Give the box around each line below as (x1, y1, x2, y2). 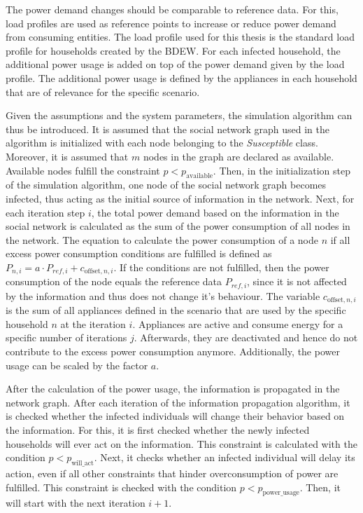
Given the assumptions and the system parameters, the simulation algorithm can (6, 108, 353, 123)
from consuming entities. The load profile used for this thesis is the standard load (6, 29, 355, 44)
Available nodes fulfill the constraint (6, 163, 160, 177)
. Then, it (299, 479, 341, 494)
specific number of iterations (6, 330, 127, 345)
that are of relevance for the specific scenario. (6, 84, 200, 99)
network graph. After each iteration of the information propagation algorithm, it (6, 395, 350, 409)
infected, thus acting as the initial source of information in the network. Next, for (6, 191, 355, 205)
